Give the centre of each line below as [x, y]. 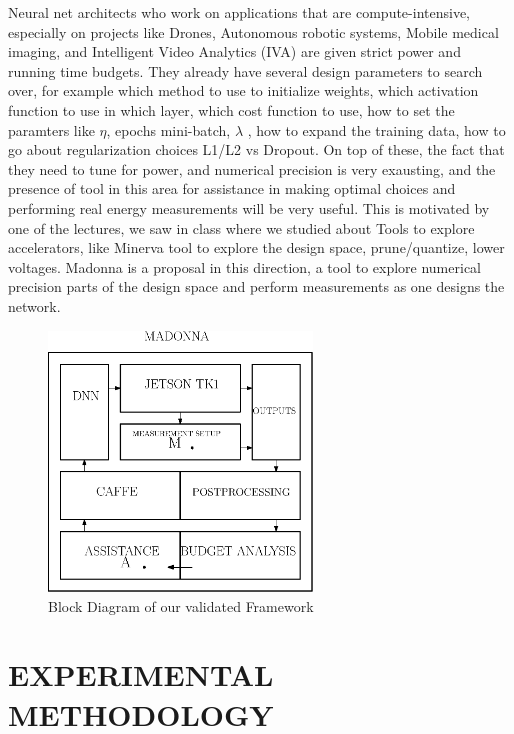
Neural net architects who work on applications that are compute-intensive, [239, 12]
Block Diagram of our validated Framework [181, 605]
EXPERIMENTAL [141, 674]
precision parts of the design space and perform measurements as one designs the [256, 286]
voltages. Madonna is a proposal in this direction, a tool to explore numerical [244, 266]
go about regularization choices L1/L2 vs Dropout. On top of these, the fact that [256, 149]
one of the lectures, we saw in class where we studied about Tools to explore [241, 227]
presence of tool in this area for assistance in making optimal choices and [232, 188]
